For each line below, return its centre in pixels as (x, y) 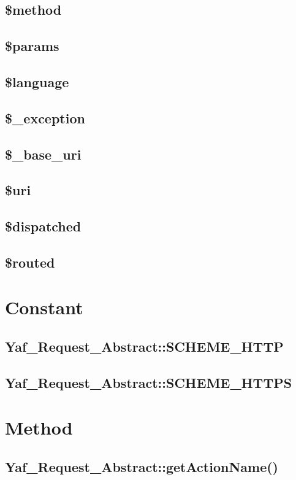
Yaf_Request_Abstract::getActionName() (142, 466)
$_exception (45, 118)
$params (32, 46)
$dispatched (43, 226)
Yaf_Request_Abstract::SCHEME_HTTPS (149, 382)
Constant (44, 307)
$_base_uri (43, 154)
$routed (30, 262)
